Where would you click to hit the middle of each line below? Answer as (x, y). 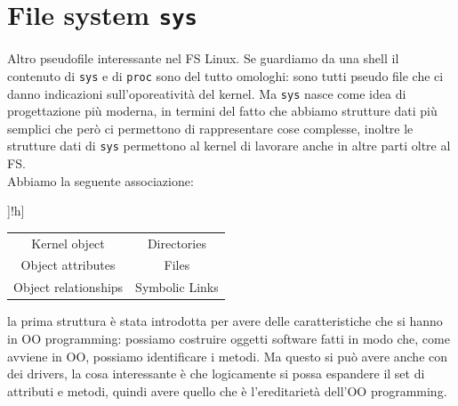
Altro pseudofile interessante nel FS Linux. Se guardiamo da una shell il (203, 58)
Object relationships (68, 287)
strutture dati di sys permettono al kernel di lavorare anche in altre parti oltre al (229, 146)
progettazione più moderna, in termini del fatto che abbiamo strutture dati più (222, 111)
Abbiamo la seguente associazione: (100, 180)
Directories (177, 243)
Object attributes (68, 265)
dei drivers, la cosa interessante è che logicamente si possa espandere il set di (216, 374)
